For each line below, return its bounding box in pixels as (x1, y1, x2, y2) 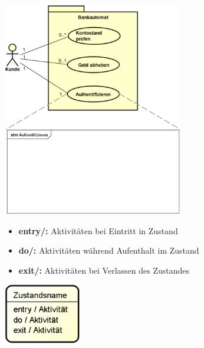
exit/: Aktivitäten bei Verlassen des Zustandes (18, 264, 190, 276)
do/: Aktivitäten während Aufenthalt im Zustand (18, 244, 199, 257)
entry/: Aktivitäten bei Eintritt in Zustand (18, 224, 178, 237)
